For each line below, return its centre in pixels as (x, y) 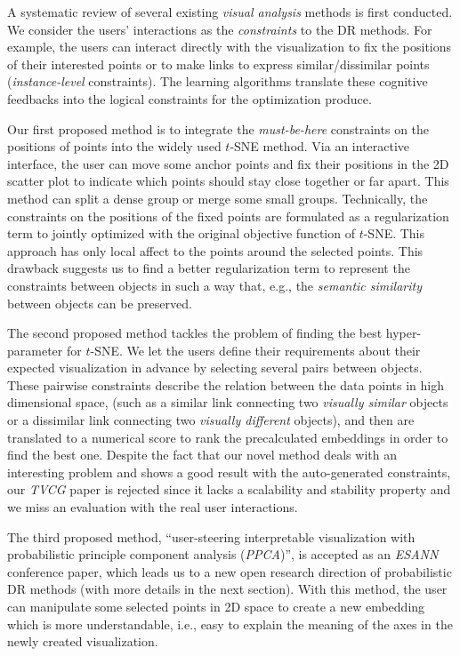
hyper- (404, 333)
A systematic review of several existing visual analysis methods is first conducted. (230, 12)
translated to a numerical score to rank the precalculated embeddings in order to (228, 437)
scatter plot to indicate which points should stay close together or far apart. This (228, 181)
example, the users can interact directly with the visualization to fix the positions (230, 47)
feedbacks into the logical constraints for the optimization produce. (190, 98)
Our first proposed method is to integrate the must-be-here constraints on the (218, 128)
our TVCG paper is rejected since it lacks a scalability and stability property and (229, 489)
